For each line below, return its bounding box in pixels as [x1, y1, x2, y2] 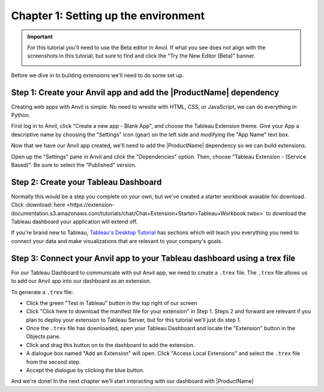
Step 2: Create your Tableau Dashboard [11, 177, 162, 187]
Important [27, 33, 53, 40]
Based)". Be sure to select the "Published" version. [11, 161, 137, 168]
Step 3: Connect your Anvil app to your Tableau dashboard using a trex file [11, 253, 296, 264]
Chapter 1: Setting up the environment [11, 9, 205, 22]
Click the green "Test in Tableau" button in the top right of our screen [26, 299, 197, 306]
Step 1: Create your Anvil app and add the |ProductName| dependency [11, 87, 279, 97]
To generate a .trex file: [11, 288, 74, 295]
